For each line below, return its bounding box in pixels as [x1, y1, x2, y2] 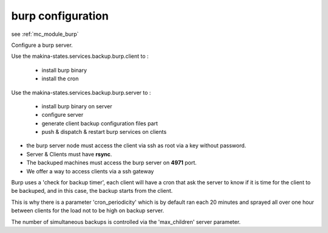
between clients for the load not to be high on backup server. [11, 207, 164, 214]
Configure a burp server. [11, 41, 73, 49]
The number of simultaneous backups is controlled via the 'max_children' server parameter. [11, 218, 241, 225]
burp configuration [11, 9, 109, 23]
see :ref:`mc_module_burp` [11, 30, 79, 38]
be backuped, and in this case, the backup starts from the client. [11, 187, 173, 195]
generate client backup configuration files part [41, 119, 158, 127]
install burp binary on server [41, 102, 112, 110]
